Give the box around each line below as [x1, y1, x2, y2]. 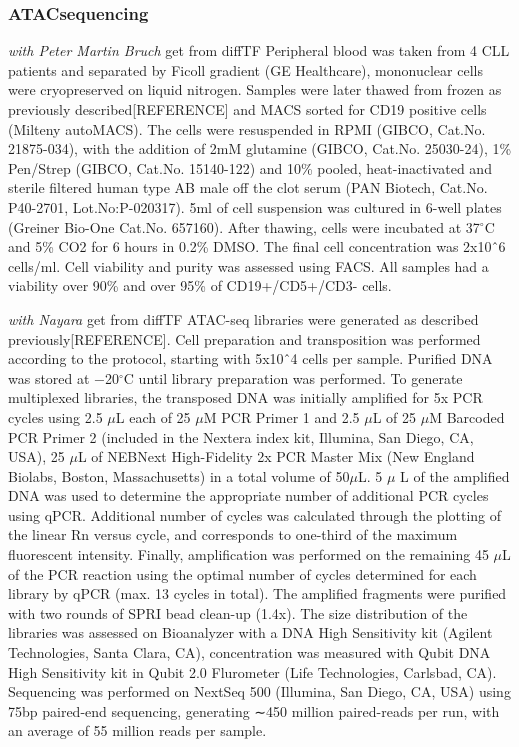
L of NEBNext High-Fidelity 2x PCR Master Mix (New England [77, 446, 475, 467]
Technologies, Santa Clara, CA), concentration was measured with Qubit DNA [8, 642, 491, 663]
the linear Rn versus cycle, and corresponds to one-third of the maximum [8, 524, 458, 545]
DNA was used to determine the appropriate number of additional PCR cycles [8, 485, 489, 506]
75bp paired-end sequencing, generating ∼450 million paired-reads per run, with [8, 700, 500, 721]
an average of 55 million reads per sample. [8, 720, 267, 741]
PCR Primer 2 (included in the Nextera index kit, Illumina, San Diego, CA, [8, 426, 474, 447]
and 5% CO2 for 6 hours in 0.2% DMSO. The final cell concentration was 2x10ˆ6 [8, 236, 506, 257]
